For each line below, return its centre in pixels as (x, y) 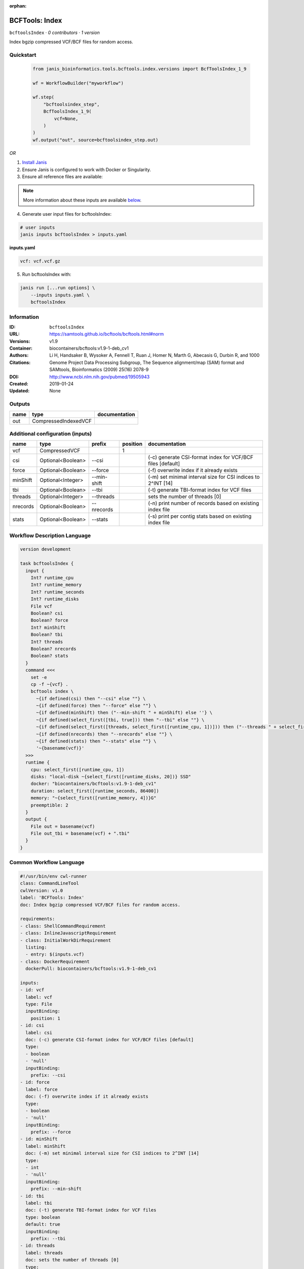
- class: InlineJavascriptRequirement (68, 933)
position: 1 (46, 1018)
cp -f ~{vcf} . (49, 684)
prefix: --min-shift (56, 1189)
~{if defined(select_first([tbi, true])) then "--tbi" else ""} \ (120, 720)
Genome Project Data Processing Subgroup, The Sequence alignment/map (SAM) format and (147, 362)
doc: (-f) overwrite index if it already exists (87, 1097)
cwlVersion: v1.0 (42, 890)
